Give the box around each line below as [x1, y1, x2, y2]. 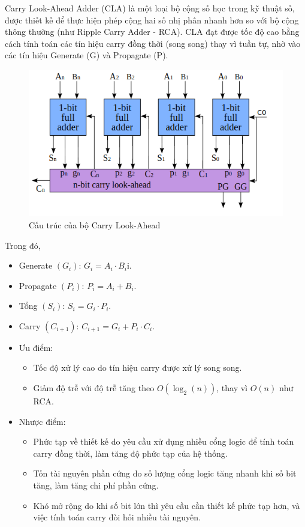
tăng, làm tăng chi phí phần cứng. [33, 479, 159, 492]
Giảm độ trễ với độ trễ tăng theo [33, 382, 155, 394]
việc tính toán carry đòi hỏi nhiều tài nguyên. [33, 511, 201, 523]
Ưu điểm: [19, 341, 53, 353]
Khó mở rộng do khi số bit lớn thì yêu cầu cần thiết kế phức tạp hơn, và [33, 499, 300, 511]
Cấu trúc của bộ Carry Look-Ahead [29, 218, 161, 231]
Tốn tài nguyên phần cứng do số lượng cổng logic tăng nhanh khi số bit [33, 467, 297, 480]
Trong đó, [5, 239, 41, 251]
